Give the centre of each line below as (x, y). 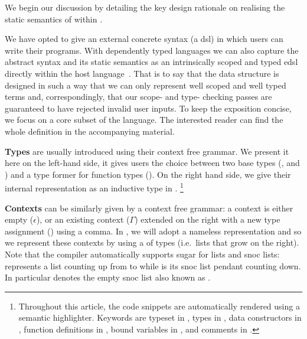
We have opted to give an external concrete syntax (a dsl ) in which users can (144, 39)
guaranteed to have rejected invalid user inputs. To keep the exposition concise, (148, 108)
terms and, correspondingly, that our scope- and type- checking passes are (138, 97)
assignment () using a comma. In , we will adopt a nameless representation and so (153, 231)
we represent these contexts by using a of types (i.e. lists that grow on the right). (152, 242)
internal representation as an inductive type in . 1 (94, 187)
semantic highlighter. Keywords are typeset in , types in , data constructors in (160, 317)
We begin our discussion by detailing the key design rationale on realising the (145, 7)
